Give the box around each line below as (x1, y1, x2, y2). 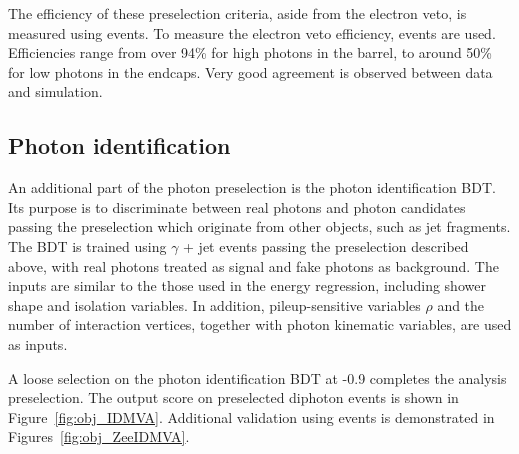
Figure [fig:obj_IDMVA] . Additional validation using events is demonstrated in (8, 406, 495, 427)
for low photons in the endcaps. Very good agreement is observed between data (8, 61, 493, 82)
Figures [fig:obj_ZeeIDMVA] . (8, 426, 190, 447)
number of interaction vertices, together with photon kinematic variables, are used (8, 314, 512, 335)
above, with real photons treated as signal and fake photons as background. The (8, 255, 499, 276)
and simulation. (8, 81, 103, 102)
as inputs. (8, 333, 68, 354)
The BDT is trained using (8, 235, 167, 256)
